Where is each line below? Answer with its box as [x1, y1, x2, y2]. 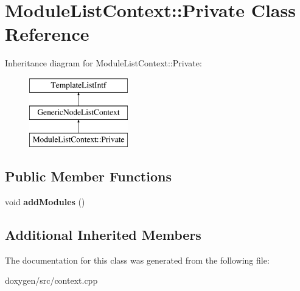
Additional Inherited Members [5, 225, 201, 244]
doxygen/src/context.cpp [5, 274, 98, 287]
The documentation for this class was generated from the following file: [5, 253, 270, 266]
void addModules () [5, 195, 85, 208]
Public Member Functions [5, 167, 172, 186]
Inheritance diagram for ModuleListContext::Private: [5, 57, 202, 69]
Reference [5, 21, 89, 46]
